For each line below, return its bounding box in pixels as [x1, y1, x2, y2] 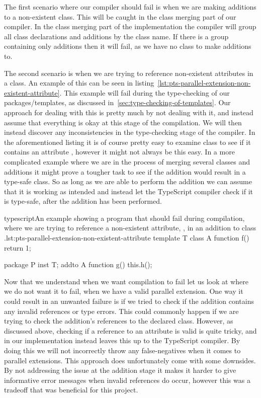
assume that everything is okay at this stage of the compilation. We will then [4, 117, 242, 127]
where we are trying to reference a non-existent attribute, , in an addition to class [4, 222, 256, 233]
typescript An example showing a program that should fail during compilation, [4, 212, 245, 223]
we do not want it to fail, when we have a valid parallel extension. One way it [4, 286, 243, 296]
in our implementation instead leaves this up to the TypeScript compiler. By [4, 335, 240, 346]
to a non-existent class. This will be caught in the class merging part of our [4, 11, 236, 22]
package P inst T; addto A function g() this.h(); [4, 259, 152, 270]
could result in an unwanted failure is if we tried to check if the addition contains [4, 296, 254, 306]
